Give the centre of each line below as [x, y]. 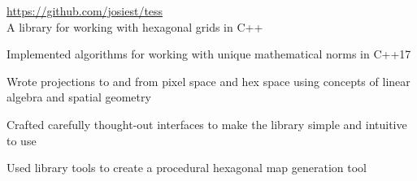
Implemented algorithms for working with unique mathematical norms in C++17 [209, 54]
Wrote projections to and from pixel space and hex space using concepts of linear [208, 81]
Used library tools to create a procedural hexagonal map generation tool [187, 168]
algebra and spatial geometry [79, 97]
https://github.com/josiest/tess [85, 11]
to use [22, 140]
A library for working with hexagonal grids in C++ [135, 26]
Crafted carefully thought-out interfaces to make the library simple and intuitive [207, 124]
